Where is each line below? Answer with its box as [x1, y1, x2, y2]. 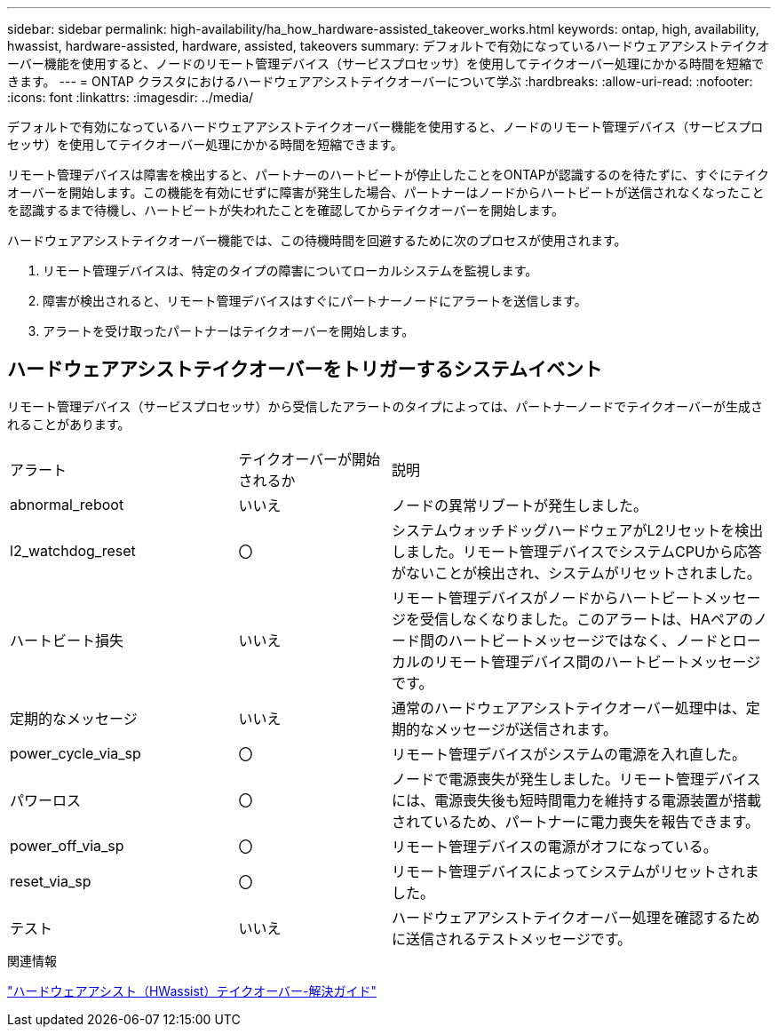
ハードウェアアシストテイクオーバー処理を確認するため [391, 908, 760, 927]
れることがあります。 [7, 416, 131, 432]
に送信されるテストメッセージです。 [391, 929, 632, 948]
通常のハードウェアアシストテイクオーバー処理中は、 [391, 698, 746, 717]
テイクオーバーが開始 [238, 449, 381, 468]
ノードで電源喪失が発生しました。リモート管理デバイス [391, 769, 761, 788]
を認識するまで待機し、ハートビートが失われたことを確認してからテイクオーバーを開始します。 [7, 203, 565, 218]
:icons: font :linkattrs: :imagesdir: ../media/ [7, 90, 254, 105]
